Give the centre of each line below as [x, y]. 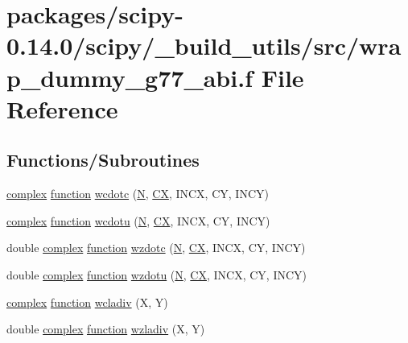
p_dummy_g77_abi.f [130, 77]
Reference [62, 108]
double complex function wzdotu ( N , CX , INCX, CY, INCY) [157, 274]
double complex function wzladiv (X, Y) [106, 329]
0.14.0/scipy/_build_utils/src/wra [204, 45]
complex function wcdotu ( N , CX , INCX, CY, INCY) [138, 220]
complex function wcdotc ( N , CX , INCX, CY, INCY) [138, 194]
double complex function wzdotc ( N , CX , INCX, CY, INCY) [156, 248]
